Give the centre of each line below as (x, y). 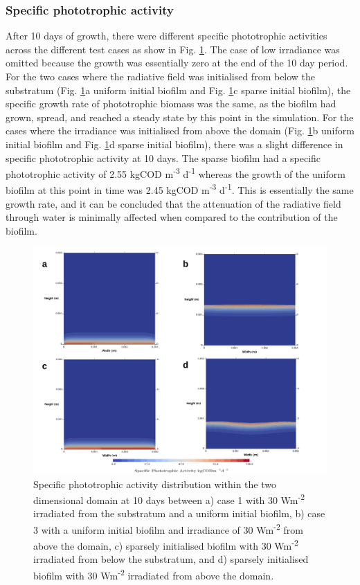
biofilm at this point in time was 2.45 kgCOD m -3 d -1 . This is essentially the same (180, 189)
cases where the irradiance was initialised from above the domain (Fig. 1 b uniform (180, 130)
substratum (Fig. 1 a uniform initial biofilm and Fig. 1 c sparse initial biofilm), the (178, 90)
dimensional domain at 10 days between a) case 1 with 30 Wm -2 (169, 499)
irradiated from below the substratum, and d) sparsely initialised (171, 559)
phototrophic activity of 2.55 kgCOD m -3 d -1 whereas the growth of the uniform (175, 173)
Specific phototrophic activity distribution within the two (155, 484)
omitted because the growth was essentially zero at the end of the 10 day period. (177, 63)
